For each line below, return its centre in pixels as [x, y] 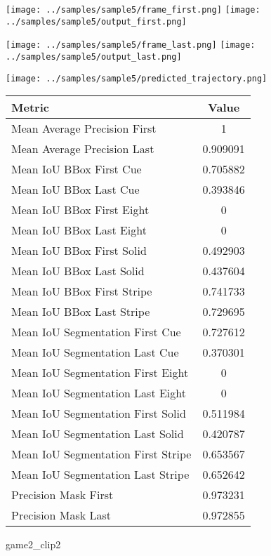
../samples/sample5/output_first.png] [96, 21]
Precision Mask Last [61, 515]
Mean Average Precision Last [83, 149]
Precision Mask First [62, 495]
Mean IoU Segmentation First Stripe [101, 454]
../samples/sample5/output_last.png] [94, 57]
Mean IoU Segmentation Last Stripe [100, 475]
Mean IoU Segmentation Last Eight [99, 393]
